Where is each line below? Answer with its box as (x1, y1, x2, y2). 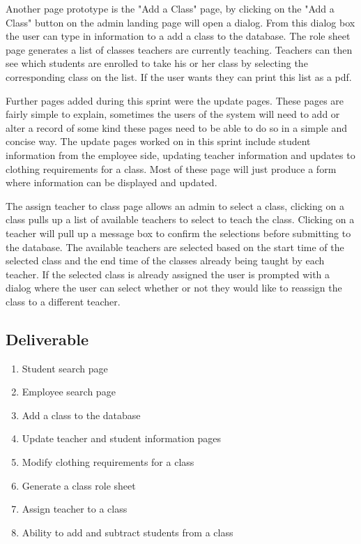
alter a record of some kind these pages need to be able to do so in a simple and (6, 120, 348, 135)
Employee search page (22, 384, 116, 399)
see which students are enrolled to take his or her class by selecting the (6, 56, 308, 70)
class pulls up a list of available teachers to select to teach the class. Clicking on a (6, 212, 355, 227)
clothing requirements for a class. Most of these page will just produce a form (6, 161, 337, 176)
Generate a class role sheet (22, 478, 136, 492)
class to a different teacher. (6, 294, 121, 308)
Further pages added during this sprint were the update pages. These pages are (6, 93, 344, 107)
